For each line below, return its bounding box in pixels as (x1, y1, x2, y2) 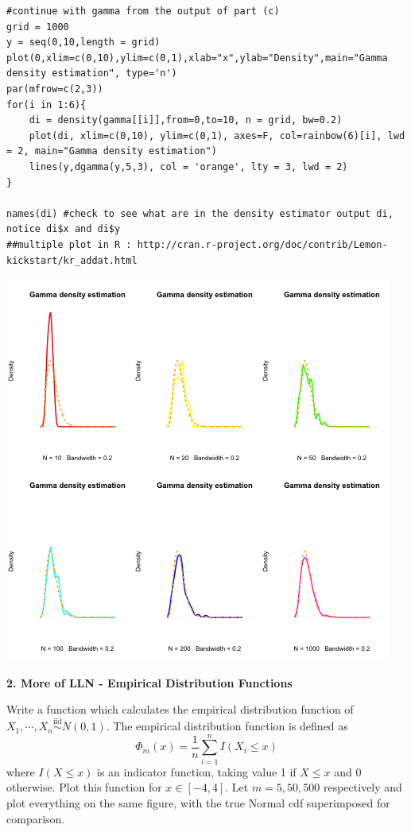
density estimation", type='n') (6, 68, 177, 79)
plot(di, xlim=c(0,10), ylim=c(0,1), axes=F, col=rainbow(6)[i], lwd (29, 130, 405, 141)
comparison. (6, 810, 65, 826)
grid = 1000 (6, 21, 69, 33)
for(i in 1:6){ (6, 99, 87, 110)
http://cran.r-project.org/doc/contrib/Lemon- (137, 238, 388, 250)
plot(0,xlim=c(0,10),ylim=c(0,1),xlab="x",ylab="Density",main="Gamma (6, 52, 388, 64)
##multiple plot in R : (6, 238, 132, 250)
